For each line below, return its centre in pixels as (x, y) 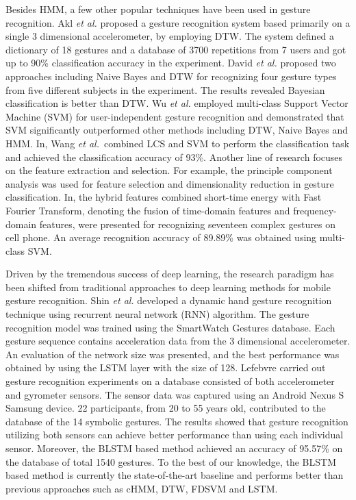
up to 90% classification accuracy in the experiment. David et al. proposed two (171, 63)
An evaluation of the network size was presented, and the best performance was (173, 354)
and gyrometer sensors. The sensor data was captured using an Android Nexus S (175, 394)
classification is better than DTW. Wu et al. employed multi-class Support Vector (177, 103)
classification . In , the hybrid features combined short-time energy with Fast (164, 197)
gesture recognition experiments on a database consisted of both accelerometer (170, 381)
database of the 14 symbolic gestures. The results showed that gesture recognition (177, 421)
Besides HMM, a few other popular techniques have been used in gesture (158, 9)
